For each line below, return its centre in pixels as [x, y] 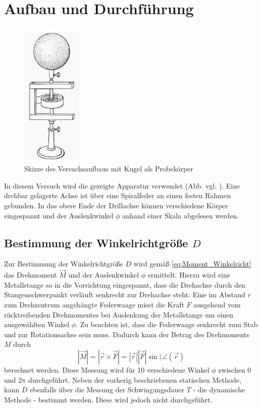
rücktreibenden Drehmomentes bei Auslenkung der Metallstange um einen [119, 314]
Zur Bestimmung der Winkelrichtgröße [64, 264]
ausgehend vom [217, 305]
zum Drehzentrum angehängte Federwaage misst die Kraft [94, 305]
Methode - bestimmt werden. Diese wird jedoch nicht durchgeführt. [108, 399]
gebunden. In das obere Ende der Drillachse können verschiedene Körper [116, 206]
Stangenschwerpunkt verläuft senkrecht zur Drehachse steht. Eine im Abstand [125, 294]
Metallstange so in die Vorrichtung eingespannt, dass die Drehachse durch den [125, 284]
